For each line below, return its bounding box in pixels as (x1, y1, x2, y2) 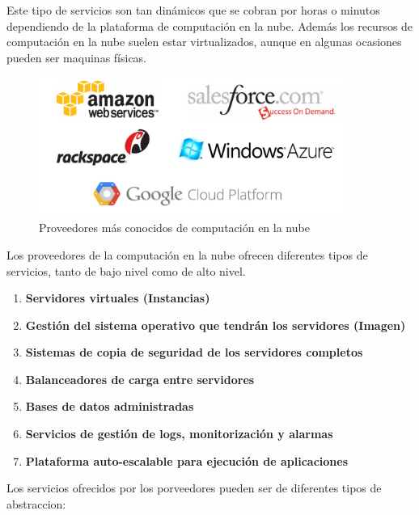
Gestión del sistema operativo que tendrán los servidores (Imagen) (25, 316, 406, 333)
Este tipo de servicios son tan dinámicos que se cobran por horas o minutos (6, 2, 380, 18)
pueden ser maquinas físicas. (6, 49, 147, 65)
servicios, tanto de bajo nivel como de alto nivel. (6, 262, 246, 279)
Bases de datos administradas (25, 398, 194, 415)
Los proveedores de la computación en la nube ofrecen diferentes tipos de (6, 246, 368, 263)
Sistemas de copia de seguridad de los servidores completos (25, 344, 363, 361)
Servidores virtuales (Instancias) (25, 289, 210, 306)
